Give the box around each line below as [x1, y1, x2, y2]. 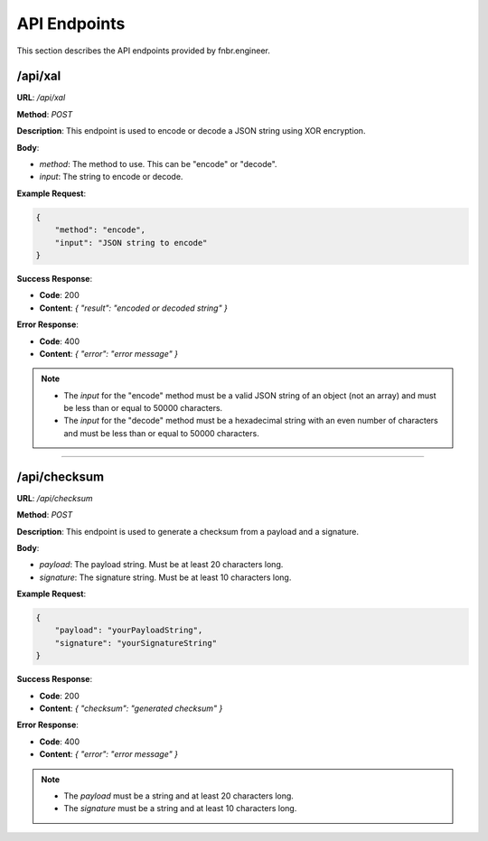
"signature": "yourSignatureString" [54, 638, 217, 648]
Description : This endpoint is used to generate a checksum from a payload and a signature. [16, 526, 360, 537]
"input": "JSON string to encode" [54, 238, 208, 248]
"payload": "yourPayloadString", [54, 625, 203, 636]
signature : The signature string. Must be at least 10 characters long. [39, 572, 292, 583]
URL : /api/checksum [16, 492, 93, 503]
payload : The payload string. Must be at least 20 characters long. [39, 559, 284, 570]
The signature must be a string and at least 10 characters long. [63, 803, 297, 814]
